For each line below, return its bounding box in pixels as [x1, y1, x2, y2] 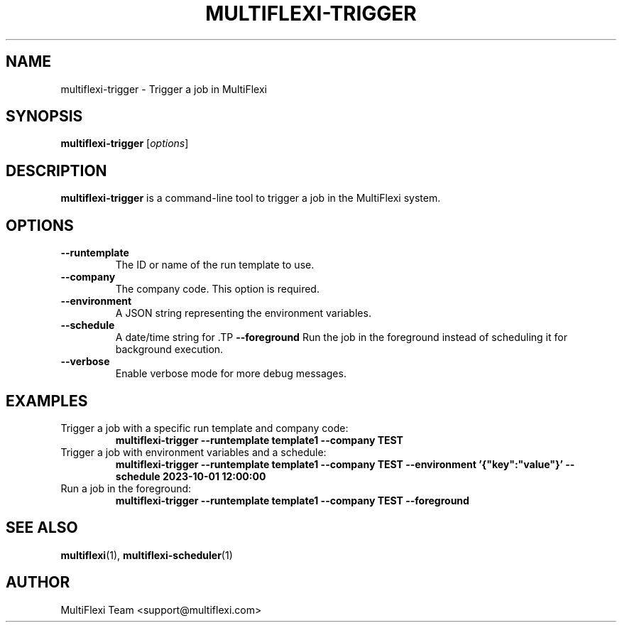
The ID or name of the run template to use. [115, 259, 315, 271]
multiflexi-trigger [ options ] [60, 137, 189, 150]
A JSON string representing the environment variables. [115, 307, 371, 320]
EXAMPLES [6, 391, 88, 410]
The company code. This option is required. [115, 283, 320, 296]
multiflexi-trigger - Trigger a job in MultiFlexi [60, 82, 267, 95]
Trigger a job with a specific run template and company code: [60, 421, 349, 434]
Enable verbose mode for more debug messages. [115, 367, 347, 380]
